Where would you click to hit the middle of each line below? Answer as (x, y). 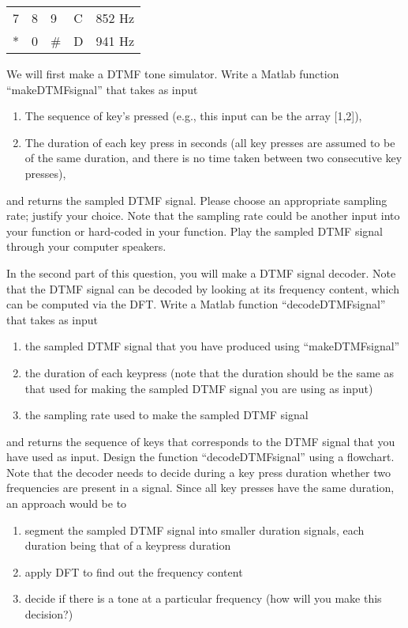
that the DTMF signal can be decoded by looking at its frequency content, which (203, 288)
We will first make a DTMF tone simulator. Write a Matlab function (173, 74)
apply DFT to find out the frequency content (134, 571)
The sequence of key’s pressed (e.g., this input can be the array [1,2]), (193, 116)
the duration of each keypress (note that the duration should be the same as (209, 372)
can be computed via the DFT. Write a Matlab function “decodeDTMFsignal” (196, 304)
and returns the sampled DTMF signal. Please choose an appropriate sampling (197, 200)
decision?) (49, 614)
